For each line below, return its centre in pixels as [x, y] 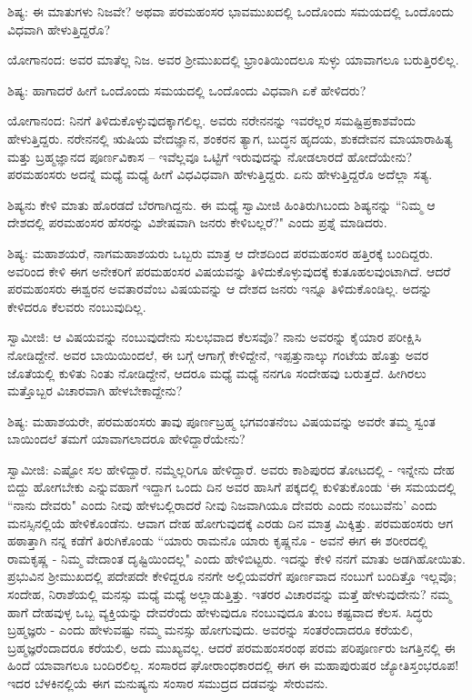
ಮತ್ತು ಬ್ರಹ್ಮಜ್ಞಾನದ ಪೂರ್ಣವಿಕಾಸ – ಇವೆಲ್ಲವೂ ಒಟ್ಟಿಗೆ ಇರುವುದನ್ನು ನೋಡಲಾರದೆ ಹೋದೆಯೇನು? [210, 156]
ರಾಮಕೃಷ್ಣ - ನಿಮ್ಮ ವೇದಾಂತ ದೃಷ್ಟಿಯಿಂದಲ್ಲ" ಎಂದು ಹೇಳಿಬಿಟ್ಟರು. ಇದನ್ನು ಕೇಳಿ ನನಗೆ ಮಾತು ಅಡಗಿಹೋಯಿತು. [236, 558]
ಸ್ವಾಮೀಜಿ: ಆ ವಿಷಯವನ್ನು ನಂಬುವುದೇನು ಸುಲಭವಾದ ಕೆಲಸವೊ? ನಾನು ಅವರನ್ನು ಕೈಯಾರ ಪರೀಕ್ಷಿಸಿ [215, 337]
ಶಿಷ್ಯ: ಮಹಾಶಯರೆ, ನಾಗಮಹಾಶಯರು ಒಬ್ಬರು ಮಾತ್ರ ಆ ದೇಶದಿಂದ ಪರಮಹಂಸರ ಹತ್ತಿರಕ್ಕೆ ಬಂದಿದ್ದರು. [221, 252]
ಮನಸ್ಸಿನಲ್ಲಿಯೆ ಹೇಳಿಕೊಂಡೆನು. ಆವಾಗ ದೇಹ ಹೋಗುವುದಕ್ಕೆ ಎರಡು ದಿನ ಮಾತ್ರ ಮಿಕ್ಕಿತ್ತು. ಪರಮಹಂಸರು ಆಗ [231, 522]
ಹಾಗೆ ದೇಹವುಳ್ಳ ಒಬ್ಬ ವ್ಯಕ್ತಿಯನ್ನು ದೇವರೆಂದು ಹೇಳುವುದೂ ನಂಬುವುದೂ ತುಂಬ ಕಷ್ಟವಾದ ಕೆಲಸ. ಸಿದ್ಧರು [220, 611]
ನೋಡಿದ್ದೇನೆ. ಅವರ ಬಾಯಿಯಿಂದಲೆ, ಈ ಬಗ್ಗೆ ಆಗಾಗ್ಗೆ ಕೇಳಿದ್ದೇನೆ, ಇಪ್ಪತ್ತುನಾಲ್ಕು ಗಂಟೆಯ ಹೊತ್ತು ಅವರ [218, 354]
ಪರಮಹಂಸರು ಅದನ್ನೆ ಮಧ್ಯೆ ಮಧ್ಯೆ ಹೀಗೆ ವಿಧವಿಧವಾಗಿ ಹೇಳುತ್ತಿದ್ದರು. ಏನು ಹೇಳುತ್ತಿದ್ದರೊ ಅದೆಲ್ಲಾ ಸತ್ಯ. [220, 174]
